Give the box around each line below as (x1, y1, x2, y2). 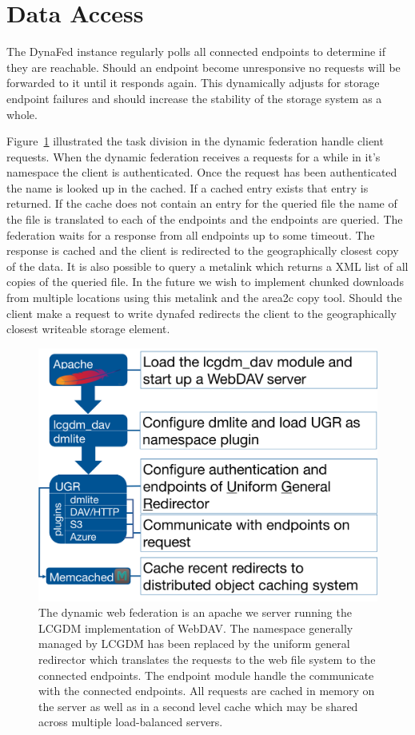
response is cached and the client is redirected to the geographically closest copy (6, 242, 399, 259)
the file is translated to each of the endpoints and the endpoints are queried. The (6, 211, 403, 228)
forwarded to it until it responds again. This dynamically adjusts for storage (6, 74, 380, 91)
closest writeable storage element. (6, 320, 170, 337)
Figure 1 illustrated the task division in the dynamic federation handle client (6, 133, 384, 149)
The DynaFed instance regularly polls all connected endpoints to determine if (6, 43, 386, 60)
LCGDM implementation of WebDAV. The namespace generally (38, 619, 353, 636)
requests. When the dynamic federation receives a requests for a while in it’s (6, 148, 381, 165)
